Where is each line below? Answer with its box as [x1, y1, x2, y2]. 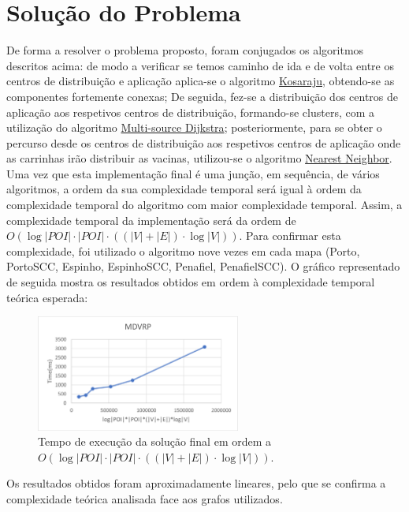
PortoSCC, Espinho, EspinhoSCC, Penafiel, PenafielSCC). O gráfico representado [6, 258, 400, 275]
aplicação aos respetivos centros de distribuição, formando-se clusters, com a [6, 103, 375, 120]
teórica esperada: [6, 289, 88, 305]
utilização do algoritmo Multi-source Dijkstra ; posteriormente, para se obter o [6, 119, 382, 136]
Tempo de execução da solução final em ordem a [38, 433, 272, 450]
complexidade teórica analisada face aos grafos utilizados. [6, 490, 283, 506]
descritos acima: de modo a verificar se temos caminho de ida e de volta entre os [6, 57, 395, 73]
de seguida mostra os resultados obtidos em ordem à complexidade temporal [6, 274, 375, 290]
